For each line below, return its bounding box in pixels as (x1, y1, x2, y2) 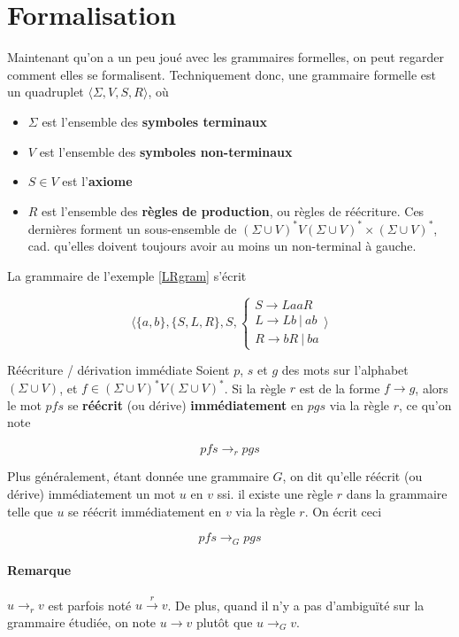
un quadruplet (7, 82, 84, 101)
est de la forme (299, 378, 380, 397)
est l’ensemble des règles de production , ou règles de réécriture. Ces (42, 201, 425, 220)
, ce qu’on (398, 395, 452, 414)
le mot (7, 395, 42, 414)
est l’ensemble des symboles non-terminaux (39, 142, 293, 160)
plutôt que (195, 612, 253, 631)
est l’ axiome (62, 172, 133, 190)
